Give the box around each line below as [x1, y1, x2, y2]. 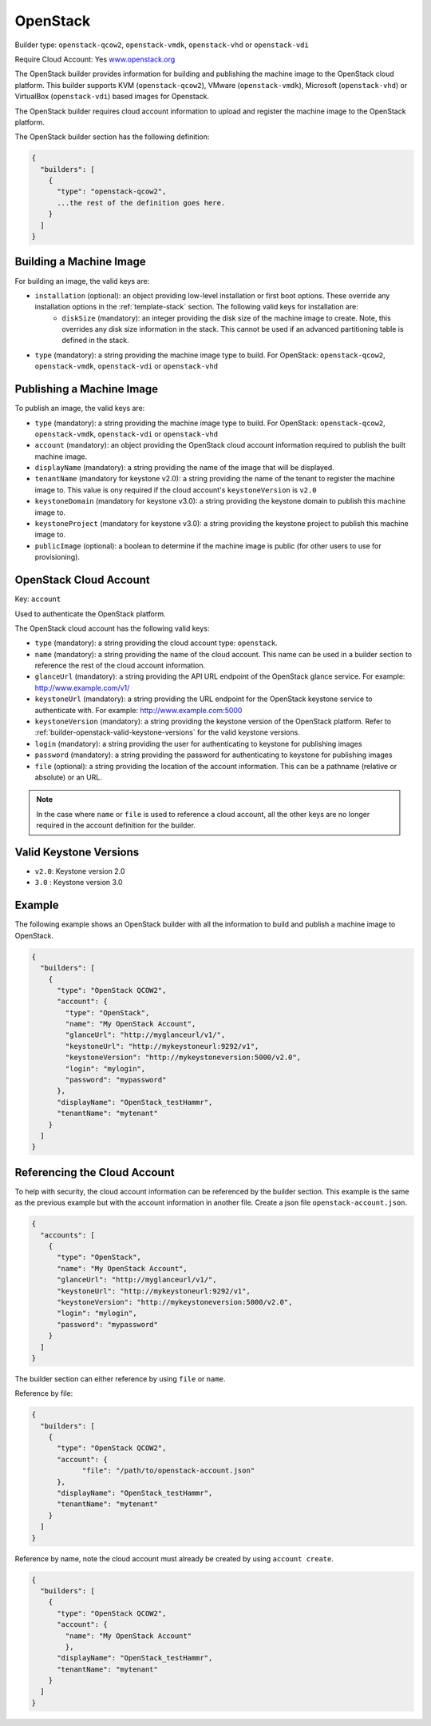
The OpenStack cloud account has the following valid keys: [14, 624, 210, 633]
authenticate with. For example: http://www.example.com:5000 [34, 705, 243, 715]
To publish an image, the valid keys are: [14, 404, 145, 413]
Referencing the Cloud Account [14, 1166, 175, 1179]
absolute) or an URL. [34, 772, 103, 782]
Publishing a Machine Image [14, 382, 159, 396]
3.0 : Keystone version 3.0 [34, 878, 123, 887]
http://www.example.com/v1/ [34, 683, 130, 692]
